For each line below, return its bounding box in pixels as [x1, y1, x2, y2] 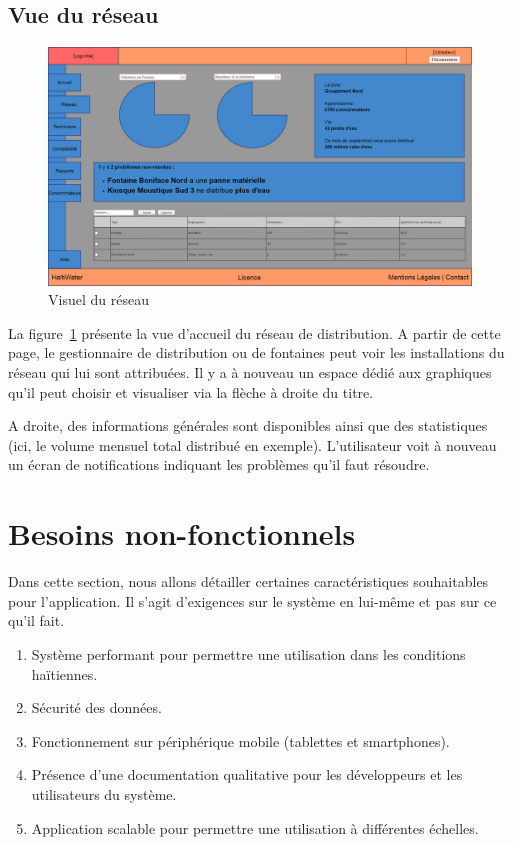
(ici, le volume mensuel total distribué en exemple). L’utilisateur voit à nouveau [8, 434, 497, 455]
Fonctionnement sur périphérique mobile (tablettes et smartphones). [31, 730, 450, 751]
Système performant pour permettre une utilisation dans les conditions [31, 643, 466, 664]
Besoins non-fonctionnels [8, 513, 356, 554]
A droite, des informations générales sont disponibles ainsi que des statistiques [8, 415, 488, 436]
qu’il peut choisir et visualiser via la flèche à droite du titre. [8, 381, 374, 402]
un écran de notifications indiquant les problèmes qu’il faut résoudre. [8, 454, 430, 475]
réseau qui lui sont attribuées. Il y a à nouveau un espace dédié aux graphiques [8, 362, 492, 383]
